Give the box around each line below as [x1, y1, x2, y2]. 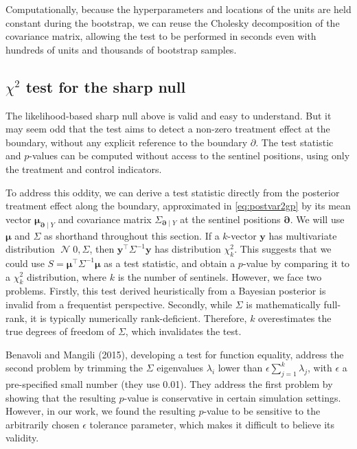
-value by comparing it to [242, 255, 350, 270]
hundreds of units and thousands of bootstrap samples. [5, 42, 237, 56]
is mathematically [246, 297, 321, 311]
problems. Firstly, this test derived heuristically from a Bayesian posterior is [5, 284, 326, 298]
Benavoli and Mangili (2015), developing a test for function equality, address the [5, 347, 344, 361]
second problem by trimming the [5, 360, 143, 375]
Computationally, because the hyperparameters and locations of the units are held [5, 2, 352, 16]
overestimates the [258, 310, 332, 325]
